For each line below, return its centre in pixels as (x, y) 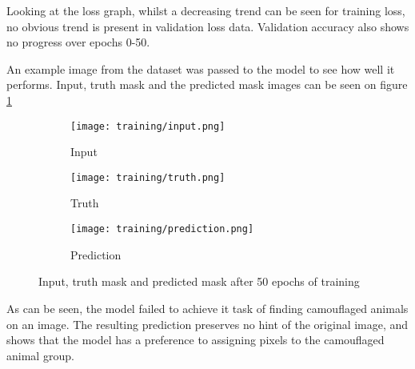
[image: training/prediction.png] (162, 229)
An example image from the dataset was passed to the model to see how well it (201, 68)
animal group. (40, 355)
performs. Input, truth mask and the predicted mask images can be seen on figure (207, 84)
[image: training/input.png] (148, 126)
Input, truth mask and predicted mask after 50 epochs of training (199, 281)
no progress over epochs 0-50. (78, 42)
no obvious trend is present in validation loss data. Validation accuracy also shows (208, 26)
